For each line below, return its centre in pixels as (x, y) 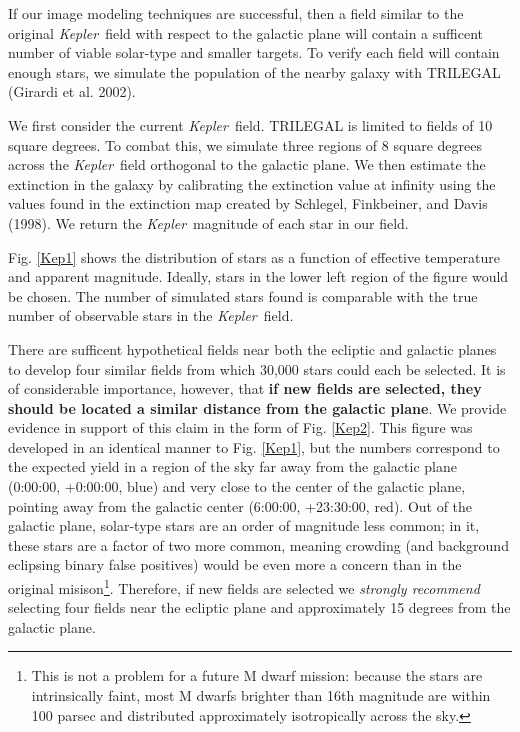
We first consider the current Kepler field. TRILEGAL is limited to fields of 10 (250, 124)
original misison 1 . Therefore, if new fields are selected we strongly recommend (244, 586)
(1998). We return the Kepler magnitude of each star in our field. (208, 222)
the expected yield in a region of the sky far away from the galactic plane (232, 466)
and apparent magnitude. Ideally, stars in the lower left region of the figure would (258, 276)
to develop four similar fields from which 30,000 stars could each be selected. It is (257, 368)
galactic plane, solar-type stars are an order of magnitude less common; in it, (244, 525)
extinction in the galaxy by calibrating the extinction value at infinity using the (252, 183)
